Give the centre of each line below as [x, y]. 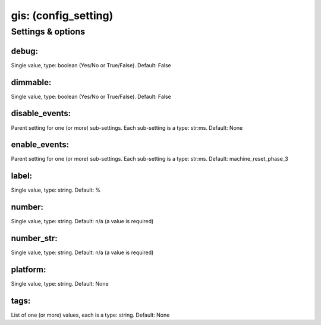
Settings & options [48, 32]
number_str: [34, 238]
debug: [25, 51]
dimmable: [31, 82]
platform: [29, 269]
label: [22, 176]
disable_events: [41, 113]
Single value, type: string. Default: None [60, 284]
